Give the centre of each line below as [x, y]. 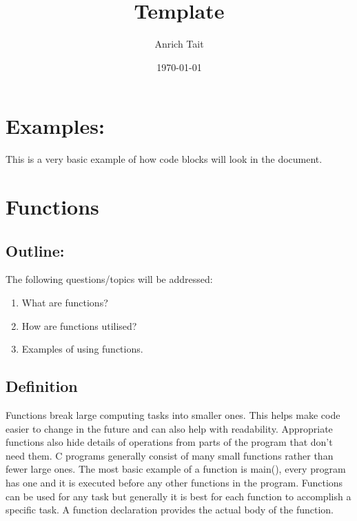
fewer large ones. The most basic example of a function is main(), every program [176, 469]
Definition [42, 386]
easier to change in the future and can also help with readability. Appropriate [169, 428]
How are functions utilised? [79, 325]
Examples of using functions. [82, 349]
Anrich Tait [179, 44]
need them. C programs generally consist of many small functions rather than [170, 455]
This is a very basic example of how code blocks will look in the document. [164, 159]
